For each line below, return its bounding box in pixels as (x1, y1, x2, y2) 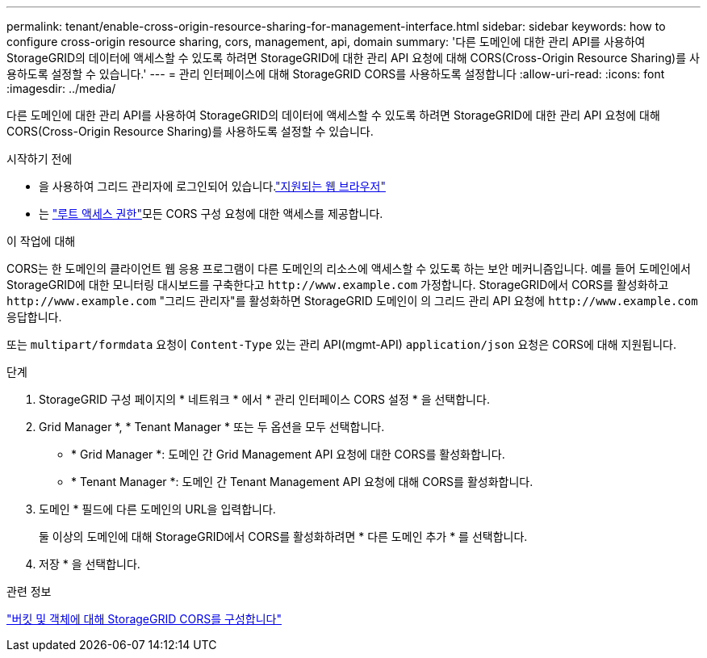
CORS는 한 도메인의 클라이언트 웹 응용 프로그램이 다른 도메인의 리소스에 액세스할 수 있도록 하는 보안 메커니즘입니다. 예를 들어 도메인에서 (6, 262, 691, 275)
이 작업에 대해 (6, 234, 76, 248)
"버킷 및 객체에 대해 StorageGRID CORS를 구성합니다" (6, 612, 282, 626)
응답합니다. (6, 310, 62, 324)
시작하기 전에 (6, 152, 73, 166)
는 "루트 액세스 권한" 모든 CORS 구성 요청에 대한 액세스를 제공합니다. (39, 207, 383, 220)
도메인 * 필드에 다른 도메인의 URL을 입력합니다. (39, 502, 276, 516)
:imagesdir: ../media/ (6, 82, 116, 95)
